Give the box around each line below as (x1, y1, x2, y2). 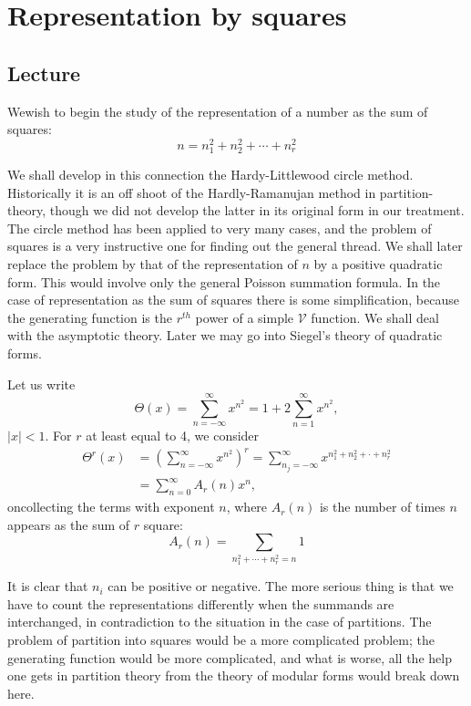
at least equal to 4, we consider (86, 426, 260, 445)
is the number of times (319, 497, 445, 516)
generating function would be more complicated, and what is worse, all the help (7, 648, 452, 667)
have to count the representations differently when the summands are (7, 594, 394, 613)
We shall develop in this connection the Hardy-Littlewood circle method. (7, 165, 414, 183)
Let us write (7, 374, 76, 393)
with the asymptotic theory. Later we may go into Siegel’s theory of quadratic (7, 326, 443, 345)
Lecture (7, 58, 81, 87)
